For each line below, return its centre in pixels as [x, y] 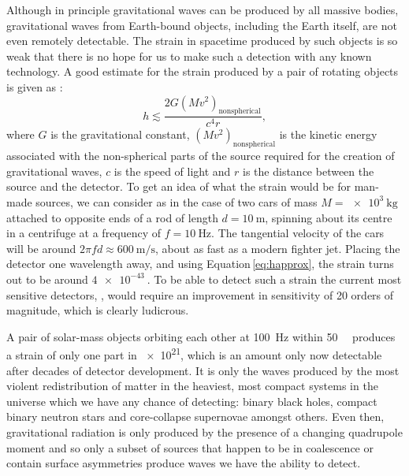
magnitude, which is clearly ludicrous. [98, 310]
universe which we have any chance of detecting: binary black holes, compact [192, 401]
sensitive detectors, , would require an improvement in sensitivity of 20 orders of [200, 294]
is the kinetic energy [328, 134]
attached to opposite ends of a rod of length [112, 217]
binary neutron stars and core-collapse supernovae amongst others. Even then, [195, 416]
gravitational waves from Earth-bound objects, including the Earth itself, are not [202, 25]
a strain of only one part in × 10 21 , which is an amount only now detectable [194, 353]
